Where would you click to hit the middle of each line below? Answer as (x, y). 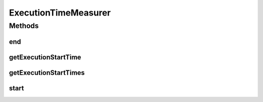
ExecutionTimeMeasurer (60, 13)
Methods (24, 26)
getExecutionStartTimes (47, 73)
